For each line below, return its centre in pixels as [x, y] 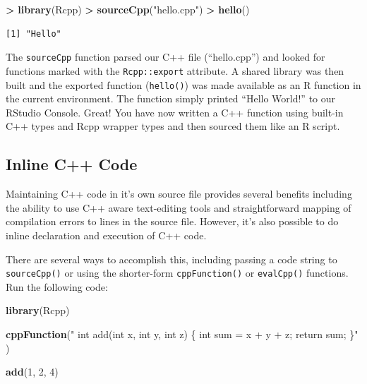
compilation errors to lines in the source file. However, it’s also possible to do [172, 221]
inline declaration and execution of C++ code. [106, 235]
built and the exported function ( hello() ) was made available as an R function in [183, 84]
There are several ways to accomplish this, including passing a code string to [172, 259]
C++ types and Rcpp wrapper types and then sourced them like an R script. [173, 126]
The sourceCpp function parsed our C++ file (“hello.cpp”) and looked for [166, 57]
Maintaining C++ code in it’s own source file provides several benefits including [179, 194]
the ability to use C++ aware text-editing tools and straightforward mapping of [179, 207]
